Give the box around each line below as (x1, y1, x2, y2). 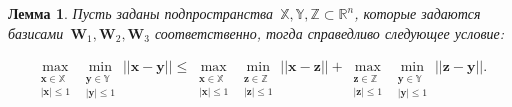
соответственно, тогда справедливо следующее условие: (154, 22, 505, 43)
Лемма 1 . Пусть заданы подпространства (8, 3, 274, 23)
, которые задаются (354, 3, 481, 23)
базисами (8, 22, 64, 43)
